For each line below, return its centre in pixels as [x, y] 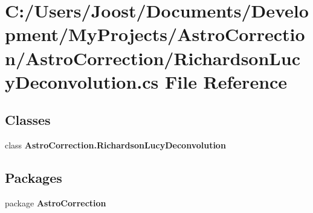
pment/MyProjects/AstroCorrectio [155, 34]
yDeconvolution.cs [82, 81]
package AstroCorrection [56, 202]
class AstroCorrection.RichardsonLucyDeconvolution [115, 145]
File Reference [226, 81]
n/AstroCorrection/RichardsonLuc [153, 58]
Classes [28, 120]
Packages [34, 178]
